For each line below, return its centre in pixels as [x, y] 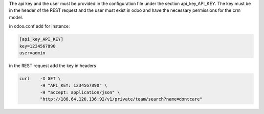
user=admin [32, 53]
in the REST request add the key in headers [53, 66]
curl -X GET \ [40, 79]
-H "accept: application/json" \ [80, 92]
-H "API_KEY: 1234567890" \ [74, 85]
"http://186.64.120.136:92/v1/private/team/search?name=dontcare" [121, 99]
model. [16, 17]
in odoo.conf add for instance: [40, 26]
